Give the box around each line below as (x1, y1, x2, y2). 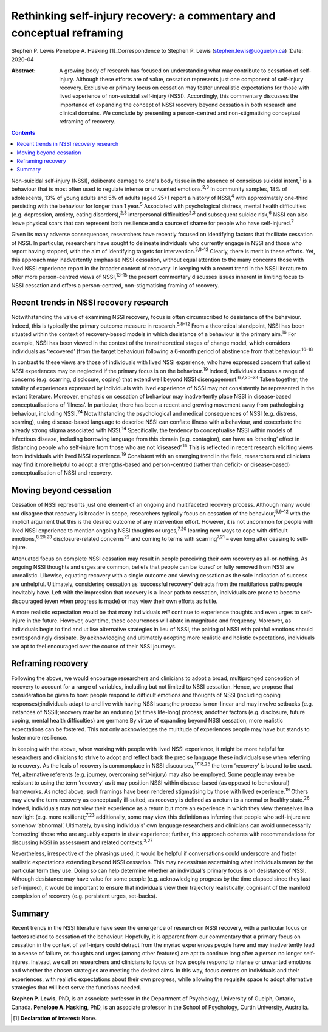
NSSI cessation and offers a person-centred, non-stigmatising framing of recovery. (11, 281, 219, 289)
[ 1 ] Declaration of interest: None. (13, 1015, 97, 1022)
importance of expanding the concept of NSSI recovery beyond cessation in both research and (59, 101, 297, 108)
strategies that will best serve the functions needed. (11, 983, 142, 991)
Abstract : (11, 67, 36, 74)
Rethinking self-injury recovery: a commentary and (11, 9, 276, 22)
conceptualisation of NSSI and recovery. (11, 469, 112, 476)
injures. (11, 958, 30, 966)
